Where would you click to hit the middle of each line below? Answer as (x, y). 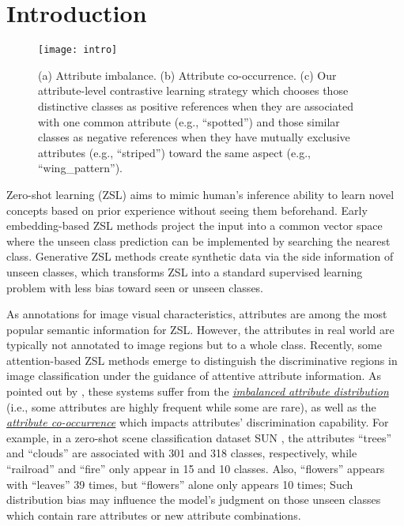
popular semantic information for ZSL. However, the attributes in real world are (200, 329)
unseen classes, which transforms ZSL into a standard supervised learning (185, 271)
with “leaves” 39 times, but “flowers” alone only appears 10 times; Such (180, 484)
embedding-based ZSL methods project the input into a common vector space (194, 225)
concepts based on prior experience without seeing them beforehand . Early (187, 210)
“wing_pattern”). (81, 168)
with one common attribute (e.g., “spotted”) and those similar (189, 121)
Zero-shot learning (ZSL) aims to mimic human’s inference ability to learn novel (200, 194)
